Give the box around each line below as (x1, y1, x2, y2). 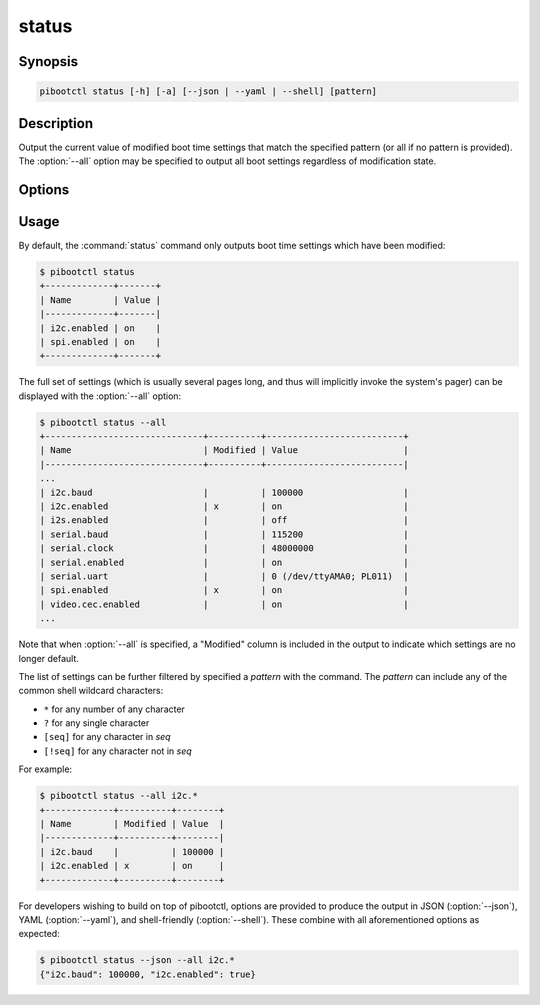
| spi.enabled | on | (39, 336, 162, 347)
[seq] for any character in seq (43, 731, 171, 743)
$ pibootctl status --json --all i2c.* (39, 955, 235, 966)
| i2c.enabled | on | (39, 322, 162, 334)
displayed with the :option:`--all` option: (18, 390, 182, 402)
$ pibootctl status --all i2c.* (39, 790, 199, 802)
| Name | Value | (39, 294, 162, 305)
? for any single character (43, 717, 150, 729)
